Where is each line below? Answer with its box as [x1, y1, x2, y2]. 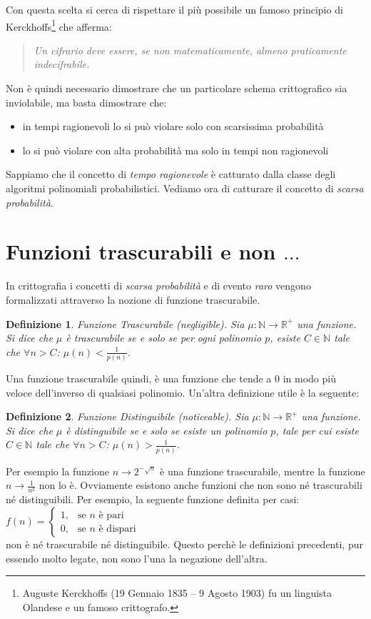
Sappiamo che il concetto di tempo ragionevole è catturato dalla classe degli [6, 167, 336, 182]
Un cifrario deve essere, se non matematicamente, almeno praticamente [34, 42, 347, 57]
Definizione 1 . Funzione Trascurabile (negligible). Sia [6, 316, 245, 331]
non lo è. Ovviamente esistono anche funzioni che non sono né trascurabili [39, 477, 362, 492]
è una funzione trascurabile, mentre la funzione [160, 463, 365, 478]
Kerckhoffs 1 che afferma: [6, 16, 112, 34]
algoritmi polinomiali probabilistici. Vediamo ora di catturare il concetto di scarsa [6, 181, 364, 195]
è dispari [98, 523, 136, 534]
